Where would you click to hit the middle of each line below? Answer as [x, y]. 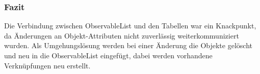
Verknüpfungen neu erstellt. [47, 65]
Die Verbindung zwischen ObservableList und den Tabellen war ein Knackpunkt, [130, 26]
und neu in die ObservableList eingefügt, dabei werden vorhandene [108, 55]
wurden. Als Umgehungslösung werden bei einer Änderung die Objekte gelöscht [128, 45]
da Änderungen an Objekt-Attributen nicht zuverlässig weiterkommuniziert [122, 35]
